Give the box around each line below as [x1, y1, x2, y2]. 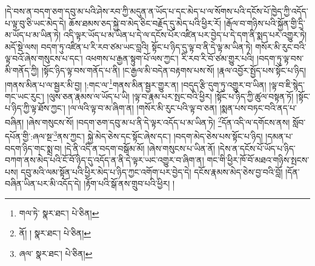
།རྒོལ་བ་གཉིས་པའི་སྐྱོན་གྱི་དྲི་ [224, 16, 305, 29]
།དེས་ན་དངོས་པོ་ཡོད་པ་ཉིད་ [217, 141, 296, 154]
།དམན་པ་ [265, 129, 293, 142]
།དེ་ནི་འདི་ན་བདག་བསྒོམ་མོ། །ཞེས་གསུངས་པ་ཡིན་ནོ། [64, 141, 216, 154]
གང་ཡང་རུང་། [5, 89, 44, 102]
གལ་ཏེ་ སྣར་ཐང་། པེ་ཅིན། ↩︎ [19, 206, 99, 219]
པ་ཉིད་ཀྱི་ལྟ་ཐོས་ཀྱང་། [5, 102, 65, 114]
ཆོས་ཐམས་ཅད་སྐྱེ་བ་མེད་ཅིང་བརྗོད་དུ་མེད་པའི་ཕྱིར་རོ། [68, 16, 222, 29]
